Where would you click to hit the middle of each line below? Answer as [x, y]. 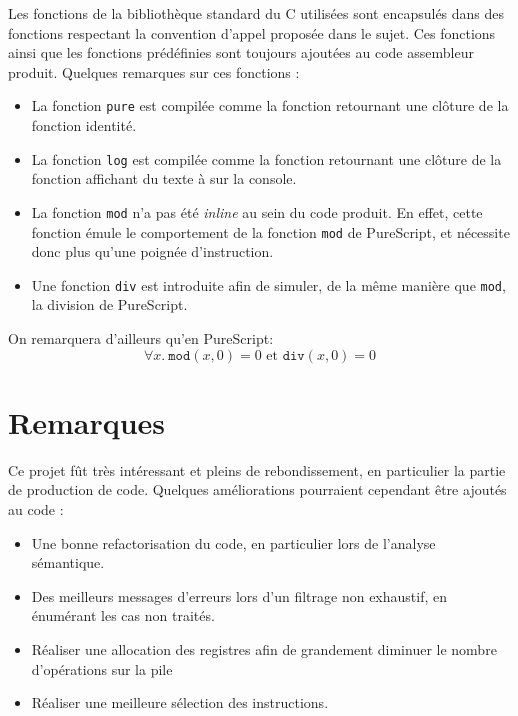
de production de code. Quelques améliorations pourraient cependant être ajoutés [257, 489]
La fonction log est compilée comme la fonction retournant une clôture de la [266, 158]
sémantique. [68, 562]
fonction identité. [84, 125]
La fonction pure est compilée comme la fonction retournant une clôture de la [270, 105]
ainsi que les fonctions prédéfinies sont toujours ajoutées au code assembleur [241, 52]
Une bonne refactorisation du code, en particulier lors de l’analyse [233, 542]
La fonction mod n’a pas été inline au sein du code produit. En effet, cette [257, 211]
